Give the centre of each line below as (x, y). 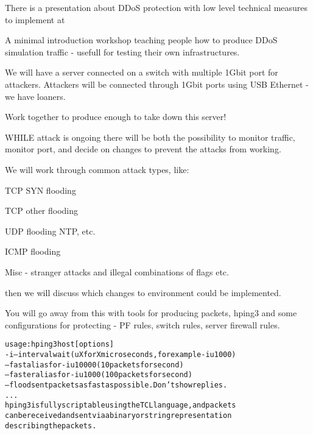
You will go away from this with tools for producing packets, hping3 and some (151, 313)
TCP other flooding (42, 210)
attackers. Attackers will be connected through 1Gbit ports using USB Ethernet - (157, 84)
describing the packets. (51, 426)
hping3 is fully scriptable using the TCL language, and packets (121, 405)
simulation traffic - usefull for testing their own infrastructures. (122, 51)
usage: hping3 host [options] (59, 345)
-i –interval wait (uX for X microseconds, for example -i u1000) (121, 354)
